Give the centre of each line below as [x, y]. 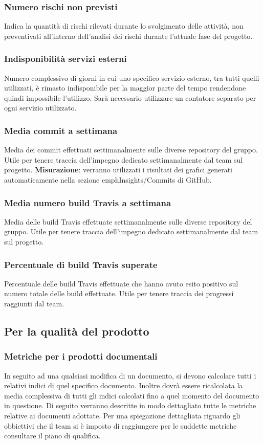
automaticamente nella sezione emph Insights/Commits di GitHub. [108, 180]
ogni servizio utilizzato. [40, 108]
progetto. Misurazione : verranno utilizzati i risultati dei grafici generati [118, 170]
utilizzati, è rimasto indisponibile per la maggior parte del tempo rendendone [125, 88]
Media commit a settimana [61, 130]
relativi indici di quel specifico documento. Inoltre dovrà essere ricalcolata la [124, 385]
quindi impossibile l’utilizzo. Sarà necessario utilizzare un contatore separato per [130, 97]
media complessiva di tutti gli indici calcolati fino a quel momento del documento [132, 395]
